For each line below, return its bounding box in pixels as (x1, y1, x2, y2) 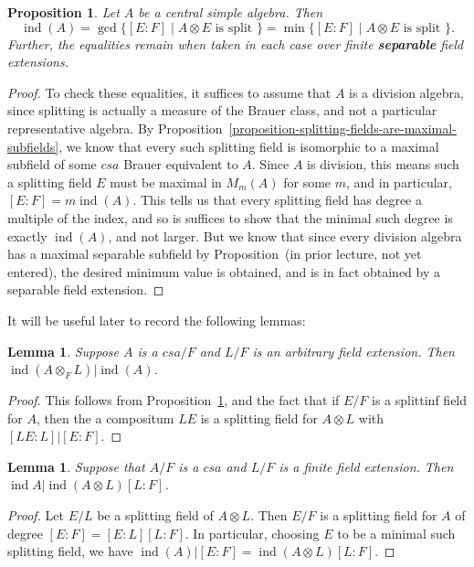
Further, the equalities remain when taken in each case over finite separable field (7, 34, 464, 53)
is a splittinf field (372, 390, 468, 410)
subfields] (7, 136, 59, 155)
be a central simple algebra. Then (138, 3, 323, 21)
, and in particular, (345, 172, 452, 191)
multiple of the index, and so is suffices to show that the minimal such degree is (7, 208, 453, 227)
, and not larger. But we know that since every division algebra (108, 226, 462, 245)
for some (283, 172, 332, 191)
